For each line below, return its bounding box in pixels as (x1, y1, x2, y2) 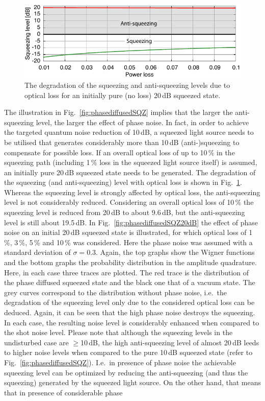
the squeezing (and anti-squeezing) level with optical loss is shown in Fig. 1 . (4, 177, 242, 187)
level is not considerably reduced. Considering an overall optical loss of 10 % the (4, 197, 254, 207)
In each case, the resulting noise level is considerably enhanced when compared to (4, 317, 259, 327)
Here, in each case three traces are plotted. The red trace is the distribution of (4, 267, 249, 277)
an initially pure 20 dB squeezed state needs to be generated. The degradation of (4, 167, 256, 177)
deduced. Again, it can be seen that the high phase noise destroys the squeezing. (4, 307, 255, 317)
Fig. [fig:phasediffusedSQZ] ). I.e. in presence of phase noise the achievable (4, 357, 236, 367)
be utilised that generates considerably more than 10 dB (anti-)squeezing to (4, 136, 240, 147)
